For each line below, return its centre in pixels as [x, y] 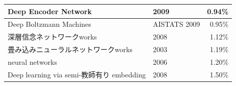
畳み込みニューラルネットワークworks [70, 49]
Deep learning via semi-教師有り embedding [77, 74]
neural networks [32, 61]
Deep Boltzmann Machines [49, 24]
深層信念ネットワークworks [53, 37]
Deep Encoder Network [50, 11]
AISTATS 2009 [176, 24]
